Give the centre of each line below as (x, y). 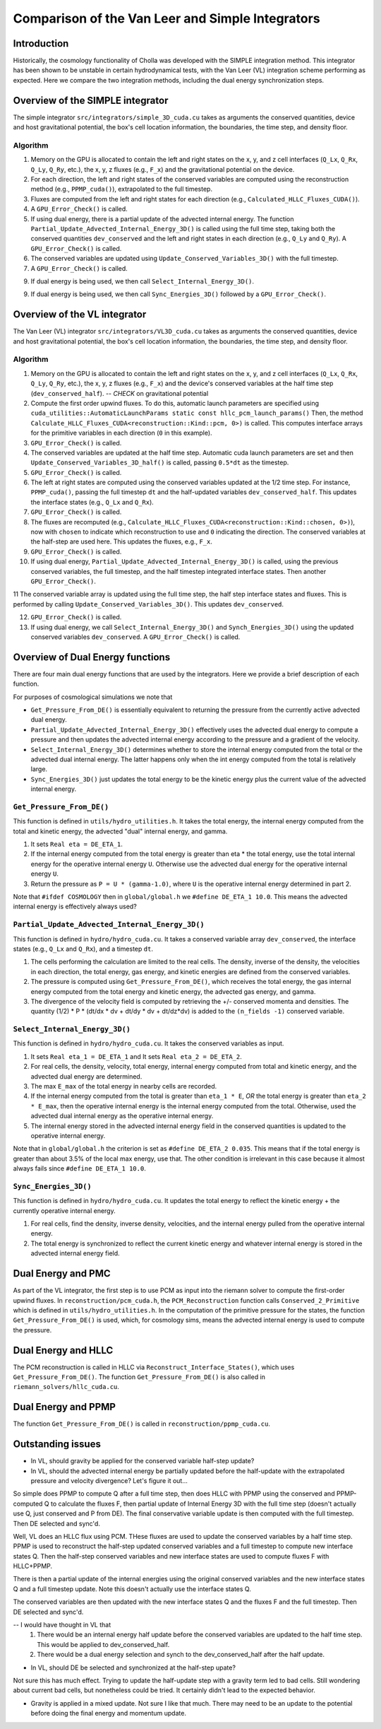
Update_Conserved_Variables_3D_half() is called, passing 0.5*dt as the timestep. (160, 462)
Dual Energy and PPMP (65, 1407)
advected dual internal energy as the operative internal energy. (122, 1116)
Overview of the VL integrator (80, 315)
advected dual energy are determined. (86, 1076)
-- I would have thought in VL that (62, 1625)
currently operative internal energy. (64, 1211)
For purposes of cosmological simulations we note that (93, 697)
